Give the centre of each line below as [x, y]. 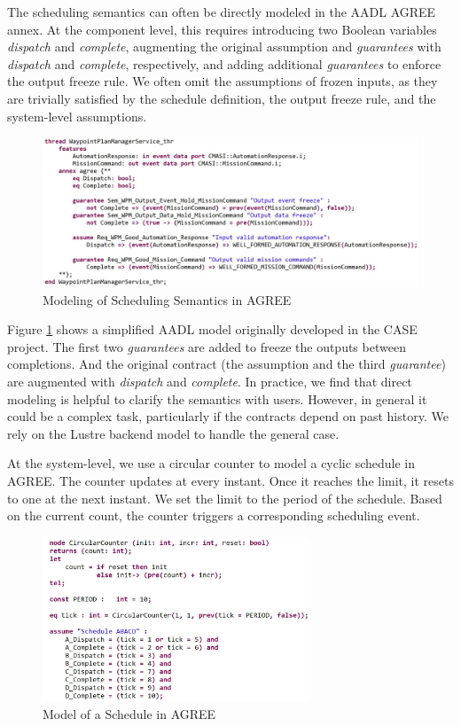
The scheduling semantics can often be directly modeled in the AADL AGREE [222, 12]
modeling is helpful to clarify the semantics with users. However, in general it [217, 398]
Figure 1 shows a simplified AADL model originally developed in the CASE [212, 329]
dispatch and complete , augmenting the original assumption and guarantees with [224, 47]
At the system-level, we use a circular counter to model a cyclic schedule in [211, 463]
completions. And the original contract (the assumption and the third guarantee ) [227, 364]
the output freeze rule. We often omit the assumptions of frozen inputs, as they [223, 81]
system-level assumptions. [77, 116]
